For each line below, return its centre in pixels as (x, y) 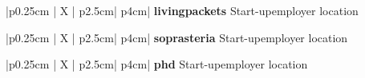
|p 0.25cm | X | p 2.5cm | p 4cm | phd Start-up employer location (157, 64)
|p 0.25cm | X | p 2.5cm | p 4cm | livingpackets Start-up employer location (182, 10)
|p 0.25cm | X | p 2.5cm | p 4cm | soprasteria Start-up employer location (177, 37)
